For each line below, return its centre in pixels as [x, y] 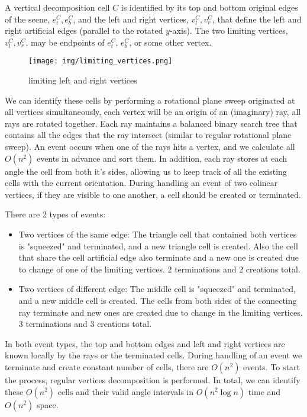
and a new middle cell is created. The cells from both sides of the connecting [158, 300]
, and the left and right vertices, [131, 19]
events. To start [272, 366]
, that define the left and [257, 19]
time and [264, 391]
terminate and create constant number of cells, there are [107, 366]
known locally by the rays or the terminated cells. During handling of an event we [153, 355]
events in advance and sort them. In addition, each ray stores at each [162, 158]
